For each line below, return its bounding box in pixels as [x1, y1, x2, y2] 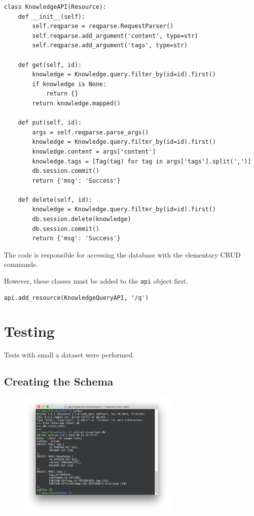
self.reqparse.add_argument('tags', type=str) [32, 42, 188, 49]
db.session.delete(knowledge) [32, 216, 131, 223]
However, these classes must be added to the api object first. [4, 276, 188, 286]
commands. [4, 259, 38, 269]
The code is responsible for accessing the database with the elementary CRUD [4, 249, 241, 259]
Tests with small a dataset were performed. [4, 350, 135, 360]
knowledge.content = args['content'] [32, 148, 156, 155]
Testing [4, 321, 55, 341]
